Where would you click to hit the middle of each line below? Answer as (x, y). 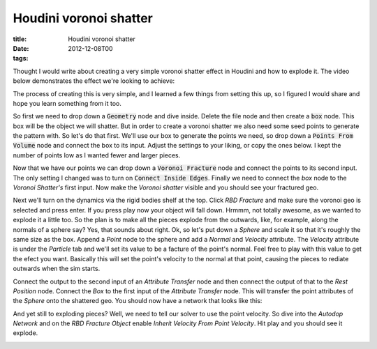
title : (20, 39)
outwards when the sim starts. (57, 269)
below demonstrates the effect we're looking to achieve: (94, 81)
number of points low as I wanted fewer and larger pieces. (97, 155)
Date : (21, 48)
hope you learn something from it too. (67, 103)
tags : (21, 59)
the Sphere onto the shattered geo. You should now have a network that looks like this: (138, 301)
